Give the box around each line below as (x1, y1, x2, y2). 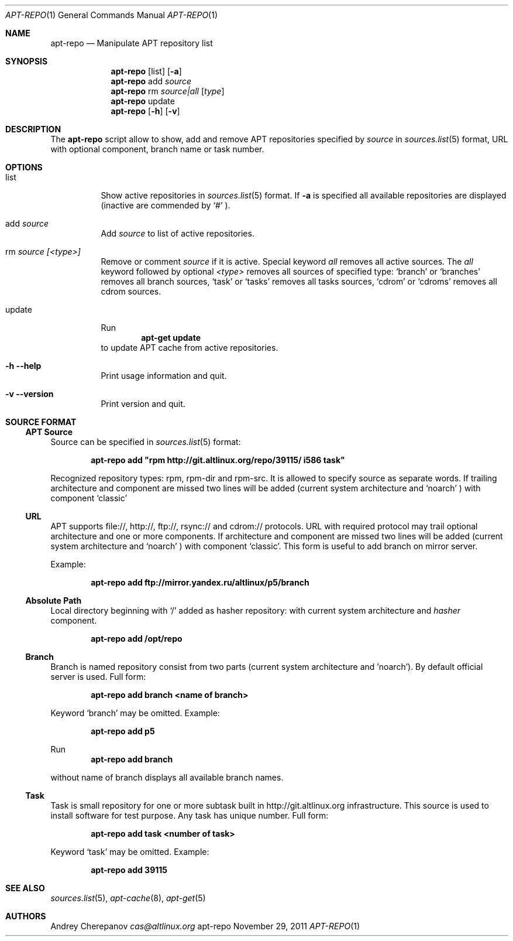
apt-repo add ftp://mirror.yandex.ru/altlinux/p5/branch (91, 577, 309, 587)
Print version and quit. (101, 399, 185, 409)
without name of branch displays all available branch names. (50, 772, 284, 782)
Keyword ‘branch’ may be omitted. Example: (50, 708, 220, 718)
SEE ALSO (5, 883, 45, 893)
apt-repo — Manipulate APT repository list (50, 38, 213, 48)
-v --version (5, 389, 54, 399)
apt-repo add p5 (91, 726, 155, 736)
